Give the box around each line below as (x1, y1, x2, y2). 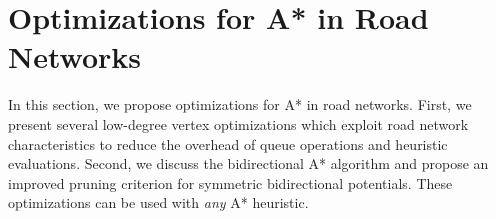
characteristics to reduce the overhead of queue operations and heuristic (8, 133, 448, 154)
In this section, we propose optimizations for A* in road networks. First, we (8, 94, 472, 115)
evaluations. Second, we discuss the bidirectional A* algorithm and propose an (8, 153, 489, 174)
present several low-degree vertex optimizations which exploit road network (8, 113, 469, 134)
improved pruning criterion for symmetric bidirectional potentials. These (8, 172, 453, 193)
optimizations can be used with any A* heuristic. (8, 192, 309, 213)
